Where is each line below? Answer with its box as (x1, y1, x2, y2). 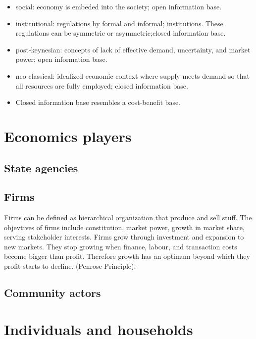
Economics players (4, 126, 132, 146)
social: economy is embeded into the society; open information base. (15, 1, 222, 11)
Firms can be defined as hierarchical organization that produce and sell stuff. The (4, 212, 252, 223)
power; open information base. (15, 54, 107, 64)
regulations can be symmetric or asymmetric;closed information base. (15, 28, 226, 38)
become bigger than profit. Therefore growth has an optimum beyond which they (4, 251, 250, 261)
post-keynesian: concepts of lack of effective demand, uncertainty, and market (15, 44, 251, 54)
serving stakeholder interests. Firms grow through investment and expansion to (4, 232, 244, 242)
